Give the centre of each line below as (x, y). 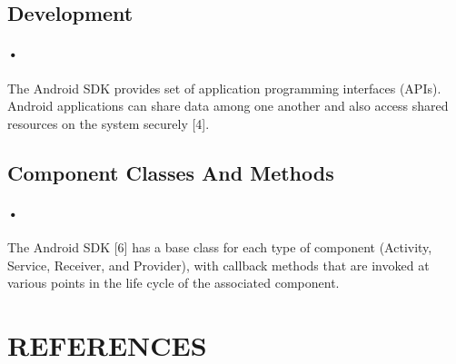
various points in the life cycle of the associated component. (173, 283)
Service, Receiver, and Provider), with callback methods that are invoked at (218, 265)
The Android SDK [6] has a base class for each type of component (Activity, (220, 246)
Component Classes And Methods (171, 172)
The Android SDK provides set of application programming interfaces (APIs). (224, 88)
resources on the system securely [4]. (109, 123)
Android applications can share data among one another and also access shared (228, 106)
